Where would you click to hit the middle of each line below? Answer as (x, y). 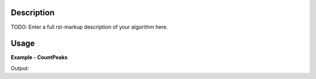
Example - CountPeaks (39, 57)
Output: (20, 68)
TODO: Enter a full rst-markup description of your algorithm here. (89, 27)
